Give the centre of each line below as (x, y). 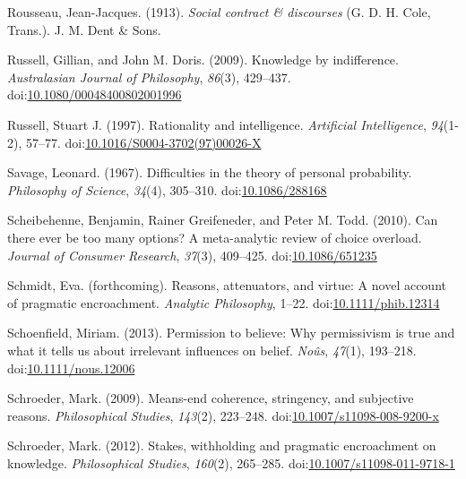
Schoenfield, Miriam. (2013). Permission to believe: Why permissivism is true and (231, 333)
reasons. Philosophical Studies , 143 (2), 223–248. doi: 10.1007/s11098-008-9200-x (223, 415)
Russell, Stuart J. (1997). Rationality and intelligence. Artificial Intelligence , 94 (225, 124)
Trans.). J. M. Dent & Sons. (84, 29)
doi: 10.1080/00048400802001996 (95, 94)
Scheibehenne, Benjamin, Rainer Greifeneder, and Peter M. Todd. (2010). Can (223, 220)
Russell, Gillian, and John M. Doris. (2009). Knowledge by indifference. (203, 60)
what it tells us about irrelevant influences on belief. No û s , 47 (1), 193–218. (212, 350)
